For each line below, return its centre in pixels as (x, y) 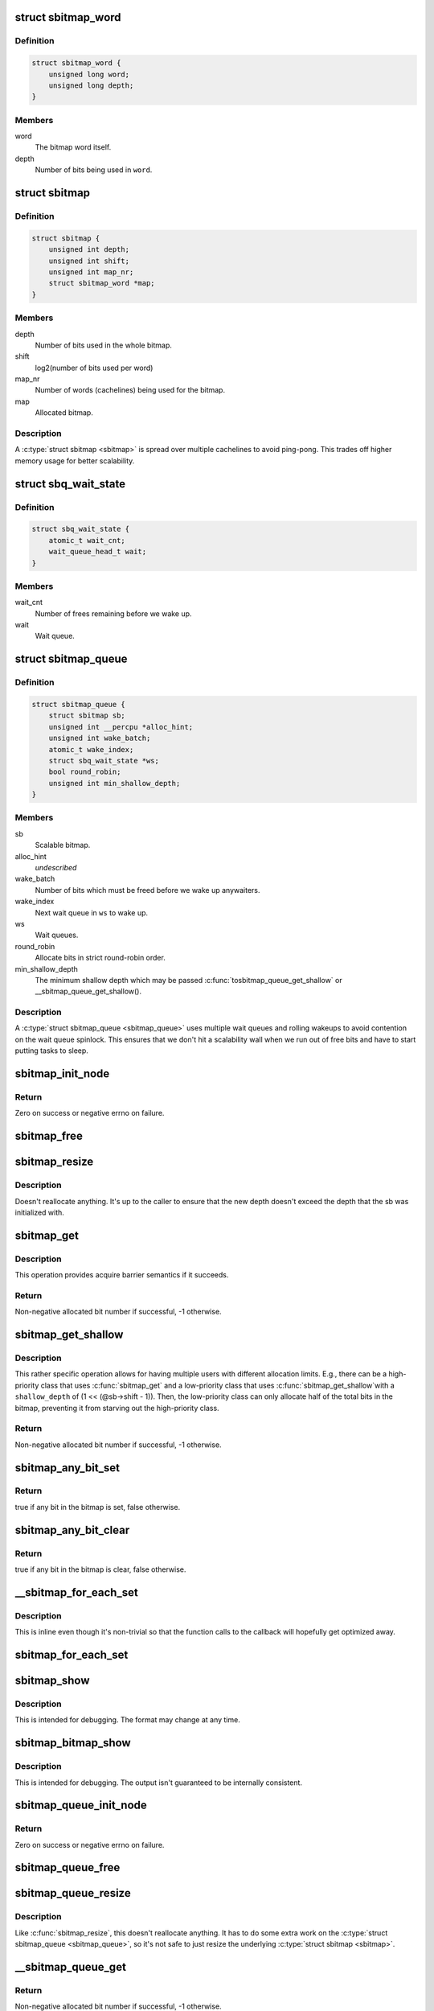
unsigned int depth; (89, 250)
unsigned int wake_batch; (100, 738)
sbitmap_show (52, 1680)
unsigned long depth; (91, 85)
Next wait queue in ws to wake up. (92, 912)
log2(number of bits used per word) (94, 368)
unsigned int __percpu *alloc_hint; (121, 727)
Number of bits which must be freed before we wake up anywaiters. (147, 890)
